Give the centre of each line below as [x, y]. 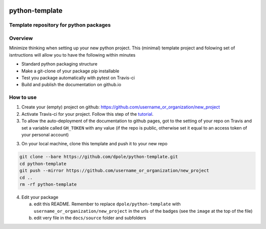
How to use [23, 98]
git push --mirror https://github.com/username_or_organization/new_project [114, 171]
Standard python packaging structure [60, 64]
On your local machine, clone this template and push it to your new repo [94, 144]
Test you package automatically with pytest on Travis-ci [78, 78]
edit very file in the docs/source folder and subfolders [90, 218]
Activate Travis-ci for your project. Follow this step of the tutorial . [87, 114]
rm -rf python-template [48, 184]
